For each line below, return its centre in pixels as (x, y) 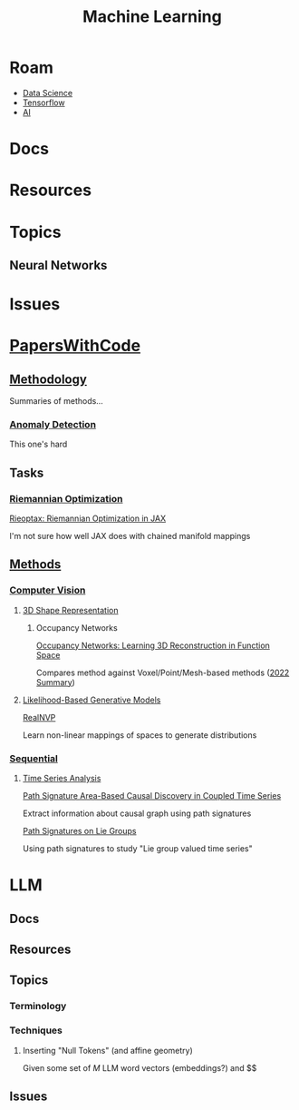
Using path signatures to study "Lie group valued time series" (138, 849)
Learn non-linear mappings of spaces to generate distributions (140, 735)
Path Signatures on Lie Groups (80, 831)
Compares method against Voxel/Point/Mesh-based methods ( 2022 (163, 673)
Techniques (36, 1030)
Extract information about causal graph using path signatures (137, 813)
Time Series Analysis (62, 779)
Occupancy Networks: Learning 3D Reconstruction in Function (153, 645)
